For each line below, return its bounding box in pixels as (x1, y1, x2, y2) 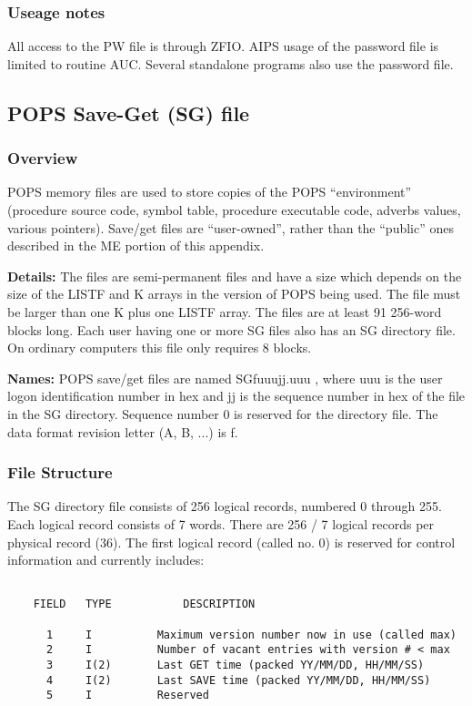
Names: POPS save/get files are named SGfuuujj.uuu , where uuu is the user (7, 368, 443, 387)
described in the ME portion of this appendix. (7, 236, 265, 255)
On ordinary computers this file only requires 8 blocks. (7, 338, 312, 357)
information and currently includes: (7, 550, 205, 569)
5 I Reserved (45, 689, 209, 702)
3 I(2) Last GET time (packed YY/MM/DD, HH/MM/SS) (45, 659, 425, 671)
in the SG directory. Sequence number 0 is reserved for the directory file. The (7, 404, 438, 423)
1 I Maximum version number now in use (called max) (45, 628, 457, 641)
